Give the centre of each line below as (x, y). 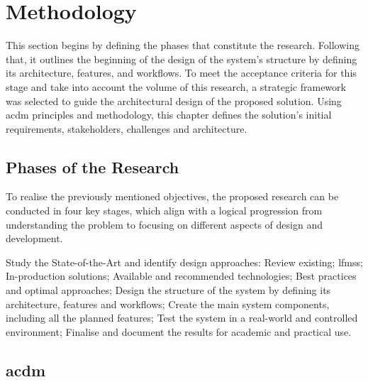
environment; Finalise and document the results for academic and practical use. (179, 331)
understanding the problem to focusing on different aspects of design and (164, 224)
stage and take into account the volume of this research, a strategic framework (176, 86)
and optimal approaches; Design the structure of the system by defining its (168, 290)
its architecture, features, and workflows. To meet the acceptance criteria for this (181, 73)
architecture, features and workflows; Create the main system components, (168, 304)
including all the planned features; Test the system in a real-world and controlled (182, 318)
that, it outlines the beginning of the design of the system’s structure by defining (182, 59)
